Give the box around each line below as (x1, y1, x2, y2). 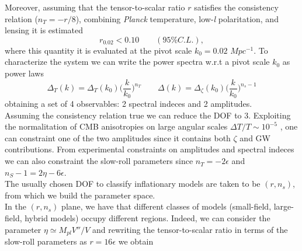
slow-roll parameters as (5, 235, 87, 247)
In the (5, 200, 26, 212)
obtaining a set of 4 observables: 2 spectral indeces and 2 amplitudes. (5, 97, 252, 110)
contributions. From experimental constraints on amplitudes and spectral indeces (5, 143, 294, 155)
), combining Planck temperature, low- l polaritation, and (75, 12, 279, 25)
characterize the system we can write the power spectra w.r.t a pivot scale (5, 55, 270, 68)
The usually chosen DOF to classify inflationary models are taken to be (5, 177, 261, 190)
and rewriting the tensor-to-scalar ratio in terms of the (92, 223, 288, 235)
